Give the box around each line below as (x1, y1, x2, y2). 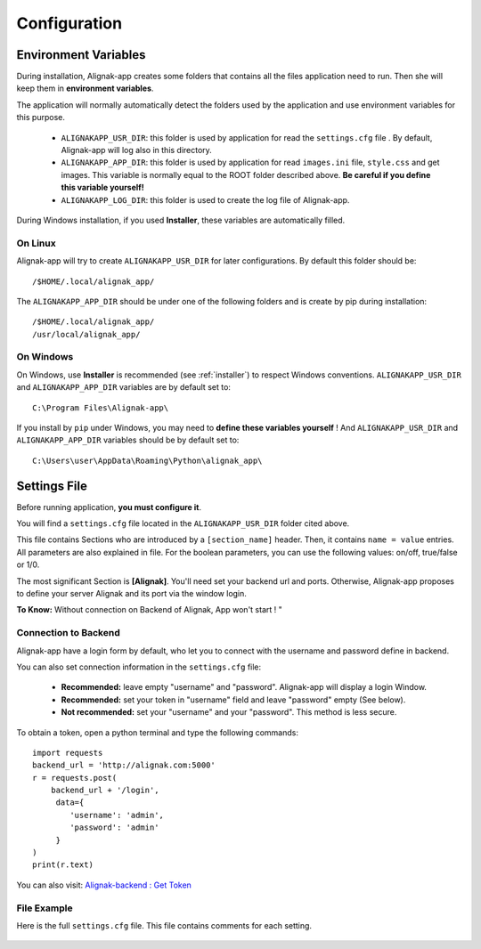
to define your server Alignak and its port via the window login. (16, 588, 247, 599)
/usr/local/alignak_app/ (32, 329, 141, 339)
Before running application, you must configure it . (16, 501, 202, 512)
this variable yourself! (61, 182, 144, 193)
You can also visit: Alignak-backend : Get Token (16, 880, 192, 890)
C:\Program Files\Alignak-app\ (32, 402, 169, 413)
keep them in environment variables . (16, 83, 154, 93)
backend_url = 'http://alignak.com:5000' (32, 760, 216, 770)
